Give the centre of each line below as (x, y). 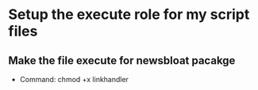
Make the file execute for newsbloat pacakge (122, 60)
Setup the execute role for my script (129, 15)
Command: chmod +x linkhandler (74, 79)
